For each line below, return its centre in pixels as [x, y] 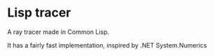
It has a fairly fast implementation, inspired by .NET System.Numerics [107, 45]
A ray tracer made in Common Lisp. [58, 32]
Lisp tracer [39, 13]
